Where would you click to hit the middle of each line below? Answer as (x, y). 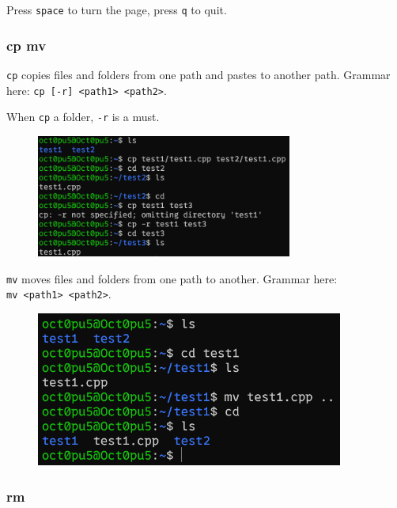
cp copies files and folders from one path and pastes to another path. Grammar (198, 74)
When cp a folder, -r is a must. (83, 117)
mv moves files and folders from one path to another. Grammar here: (172, 278)
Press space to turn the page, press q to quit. (117, 9)
